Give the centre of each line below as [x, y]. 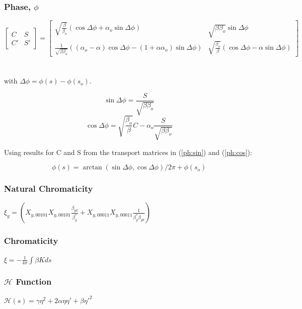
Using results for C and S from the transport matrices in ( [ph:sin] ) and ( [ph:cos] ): [128, 152]
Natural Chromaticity [48, 189]
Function [34, 281]
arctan [92, 168]
